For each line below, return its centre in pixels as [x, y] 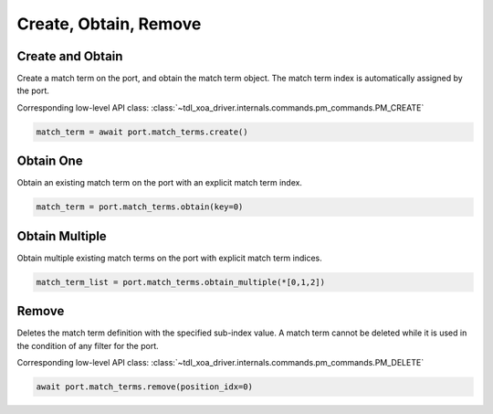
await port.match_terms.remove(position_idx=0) [144, 387]
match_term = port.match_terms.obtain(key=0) [140, 207]
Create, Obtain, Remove [109, 24]
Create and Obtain [70, 56]
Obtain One [50, 161]
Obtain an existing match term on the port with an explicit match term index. [160, 183]
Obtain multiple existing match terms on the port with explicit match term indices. [170, 258]
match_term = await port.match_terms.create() [142, 132]
